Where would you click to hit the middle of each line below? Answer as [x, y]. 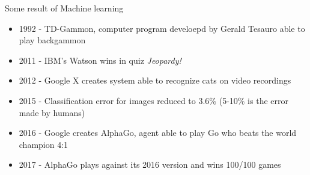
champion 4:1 [44, 144]
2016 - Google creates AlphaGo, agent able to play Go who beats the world [158, 133]
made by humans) [52, 112]
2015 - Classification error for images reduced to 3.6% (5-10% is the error [153, 100]
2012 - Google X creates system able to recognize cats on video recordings [155, 80]
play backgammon [52, 40]
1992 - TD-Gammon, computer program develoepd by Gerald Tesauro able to [162, 28]
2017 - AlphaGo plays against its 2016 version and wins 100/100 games [150, 164]
